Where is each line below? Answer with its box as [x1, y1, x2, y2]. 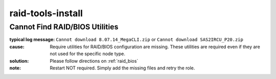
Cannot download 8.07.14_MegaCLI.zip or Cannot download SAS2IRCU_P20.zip [55, 36, 244, 43]
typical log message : [9, 36, 55, 43]
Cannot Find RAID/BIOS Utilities [9, 22, 119, 31]
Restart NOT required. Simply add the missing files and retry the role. [50, 65, 195, 71]
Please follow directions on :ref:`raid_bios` [50, 58, 139, 64]
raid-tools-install [9, 8, 83, 19]
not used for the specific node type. [50, 51, 125, 57]
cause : [9, 44, 25, 50]
